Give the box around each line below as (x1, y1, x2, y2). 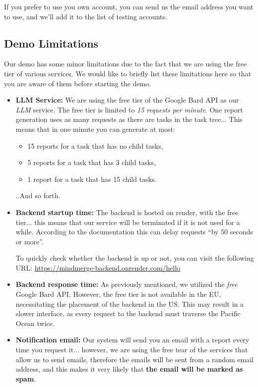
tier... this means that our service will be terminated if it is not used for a (15, 217, 240, 227)
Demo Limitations (4, 35, 99, 51)
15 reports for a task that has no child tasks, (27, 140, 163, 151)
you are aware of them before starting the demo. (4, 78, 151, 88)
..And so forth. (15, 190, 61, 201)
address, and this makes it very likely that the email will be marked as (15, 364, 243, 374)
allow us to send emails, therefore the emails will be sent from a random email (15, 354, 254, 364)
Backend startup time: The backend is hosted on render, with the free (15, 207, 239, 217)
